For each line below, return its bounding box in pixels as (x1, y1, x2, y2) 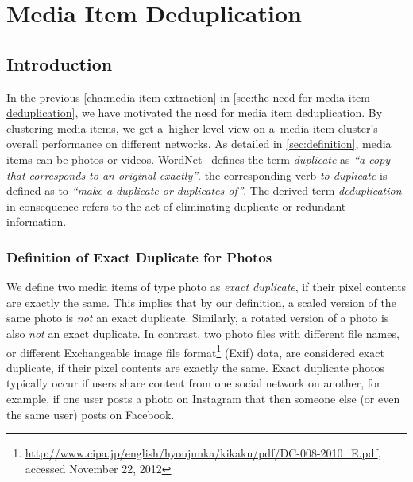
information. (6, 213, 67, 230)
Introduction (6, 51, 113, 76)
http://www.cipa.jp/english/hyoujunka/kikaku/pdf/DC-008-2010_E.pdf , (25, 445, 381, 461)
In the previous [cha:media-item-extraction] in (6, 88, 230, 105)
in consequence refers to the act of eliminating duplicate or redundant (6, 197, 346, 214)
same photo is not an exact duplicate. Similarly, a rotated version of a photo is (6, 309, 389, 326)
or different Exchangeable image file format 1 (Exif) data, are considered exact (6, 341, 384, 360)
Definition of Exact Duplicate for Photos (6, 247, 272, 266)
